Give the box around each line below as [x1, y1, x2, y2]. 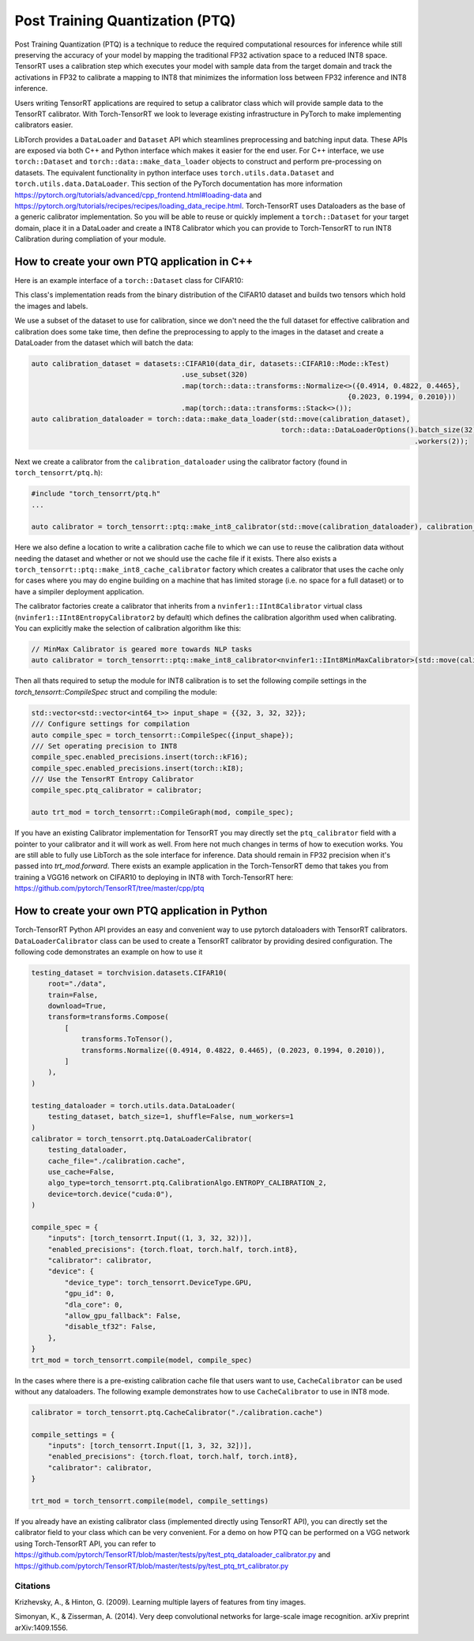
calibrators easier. [14, 120, 73, 130]
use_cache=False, [47, 1167, 115, 1176]
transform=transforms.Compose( [47, 1013, 169, 1021]
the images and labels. [14, 301, 88, 311]
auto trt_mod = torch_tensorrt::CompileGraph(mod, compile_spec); [31, 808, 294, 817]
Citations [14, 1581, 51, 1592]
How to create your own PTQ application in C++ [14, 255, 254, 268]
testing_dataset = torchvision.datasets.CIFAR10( [31, 968, 228, 977]
